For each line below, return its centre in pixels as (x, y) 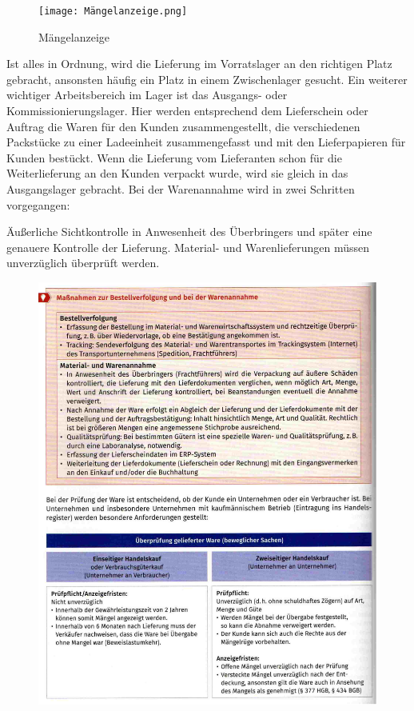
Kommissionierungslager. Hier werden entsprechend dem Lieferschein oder (187, 111)
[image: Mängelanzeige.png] (113, 11)
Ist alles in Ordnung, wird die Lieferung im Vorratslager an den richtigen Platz (199, 64)
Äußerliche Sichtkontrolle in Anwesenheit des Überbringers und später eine (189, 232)
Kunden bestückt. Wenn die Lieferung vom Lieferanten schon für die (174, 157)
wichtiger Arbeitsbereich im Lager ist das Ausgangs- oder (147, 95)
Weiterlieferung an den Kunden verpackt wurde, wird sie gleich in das (177, 173)
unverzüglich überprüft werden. (83, 263)
